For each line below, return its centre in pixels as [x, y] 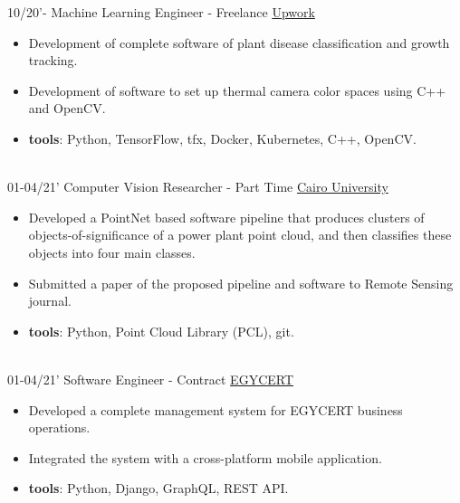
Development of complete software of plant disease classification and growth [239, 42]
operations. [59, 427]
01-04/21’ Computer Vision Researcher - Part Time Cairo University [198, 187]
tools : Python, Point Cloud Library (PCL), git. [161, 331]
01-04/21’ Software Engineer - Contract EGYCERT [151, 379]
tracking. [53, 60]
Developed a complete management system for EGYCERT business [216, 409]
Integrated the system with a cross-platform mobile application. [205, 457]
